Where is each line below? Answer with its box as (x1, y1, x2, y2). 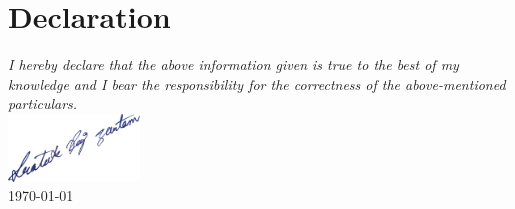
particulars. (8, 93, 78, 114)
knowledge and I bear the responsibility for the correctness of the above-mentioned (8, 73, 506, 94)
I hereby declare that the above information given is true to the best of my (8, 54, 459, 75)
